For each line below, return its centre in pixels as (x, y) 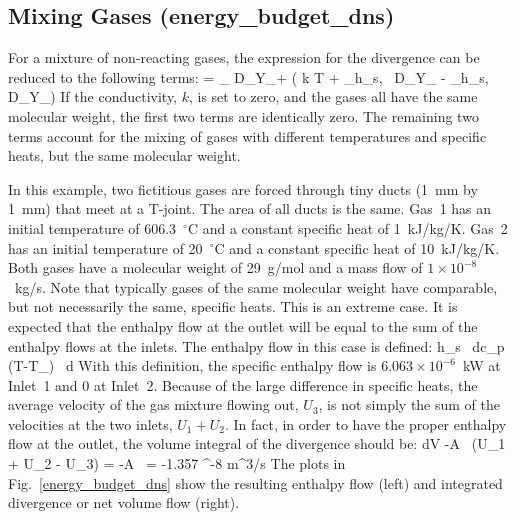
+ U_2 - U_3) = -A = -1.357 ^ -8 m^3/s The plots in (177, 463)
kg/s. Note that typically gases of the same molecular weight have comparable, (256, 286)
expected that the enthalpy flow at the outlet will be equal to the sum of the (243, 325)
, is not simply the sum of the (409, 404)
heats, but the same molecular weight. (124, 155)
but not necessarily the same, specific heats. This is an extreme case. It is (233, 306)
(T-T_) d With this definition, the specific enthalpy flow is (192, 365)
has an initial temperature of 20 (105, 247)
